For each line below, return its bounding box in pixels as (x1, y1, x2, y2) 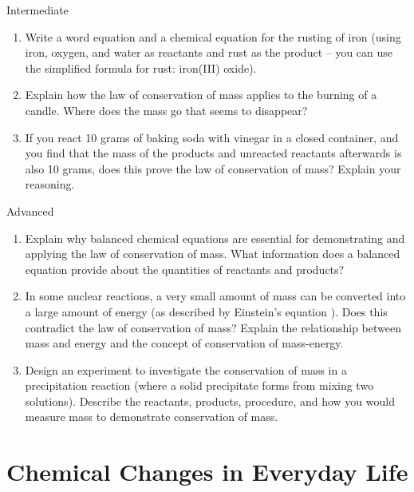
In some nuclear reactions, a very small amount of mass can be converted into (25, 288, 406, 304)
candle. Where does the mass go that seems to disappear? (25, 101, 308, 118)
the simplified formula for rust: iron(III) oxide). (25, 59, 257, 76)
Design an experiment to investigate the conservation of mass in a (25, 361, 347, 378)
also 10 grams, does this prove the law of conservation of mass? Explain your (25, 160, 401, 177)
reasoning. (25, 176, 75, 192)
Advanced (6, 202, 54, 219)
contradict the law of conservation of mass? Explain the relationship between (25, 319, 401, 335)
